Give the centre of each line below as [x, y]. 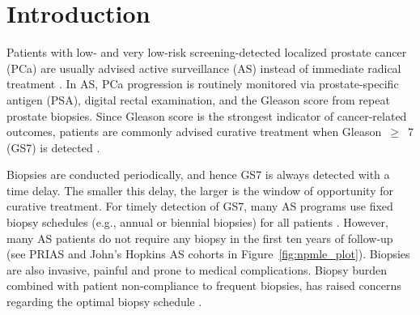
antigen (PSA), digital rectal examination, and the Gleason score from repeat [198, 99]
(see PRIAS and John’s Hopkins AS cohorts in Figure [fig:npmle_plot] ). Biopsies [208, 254]
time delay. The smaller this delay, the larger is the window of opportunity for [200, 190]
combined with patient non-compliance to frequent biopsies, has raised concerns [204, 285]
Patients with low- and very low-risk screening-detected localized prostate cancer [207, 52]
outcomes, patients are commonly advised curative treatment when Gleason [194, 132]
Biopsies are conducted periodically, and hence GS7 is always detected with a [198, 175]
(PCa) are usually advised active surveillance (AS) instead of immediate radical [204, 68]
